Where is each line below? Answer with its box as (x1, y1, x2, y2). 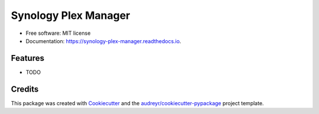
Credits (11, 84, 39, 94)
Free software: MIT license (25, 30, 91, 37)
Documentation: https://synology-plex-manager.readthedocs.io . (25, 37, 181, 44)
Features (11, 53, 44, 63)
